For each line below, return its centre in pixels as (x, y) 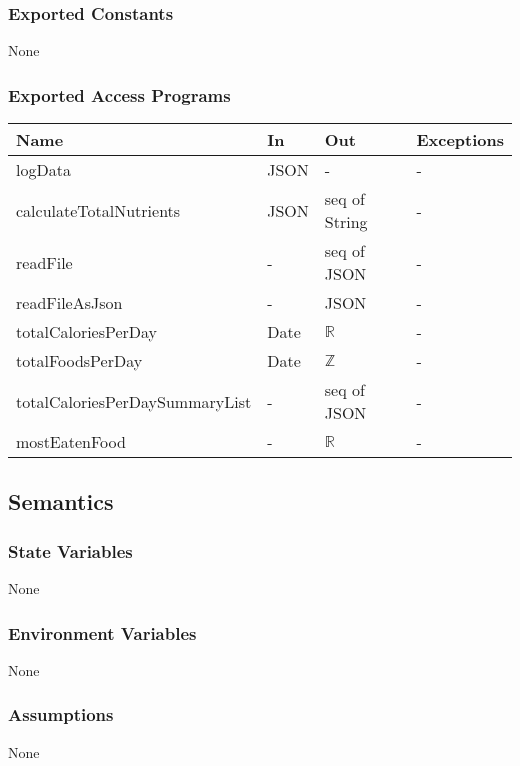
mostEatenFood (71, 442)
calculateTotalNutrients (98, 210)
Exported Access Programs (119, 94)
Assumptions (61, 714)
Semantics (61, 501)
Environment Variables (102, 632)
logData (43, 170)
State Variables (70, 550)
